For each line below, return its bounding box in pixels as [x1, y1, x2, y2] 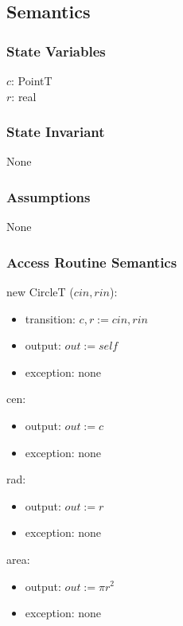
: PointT [11, 72, 53, 88]
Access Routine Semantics [6, 252, 177, 272]
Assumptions [6, 186, 91, 206]
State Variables [6, 41, 106, 61]
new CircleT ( [6, 284, 74, 300]
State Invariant [6, 122, 105, 142]
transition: [25, 310, 76, 327]
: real [11, 88, 37, 104]
